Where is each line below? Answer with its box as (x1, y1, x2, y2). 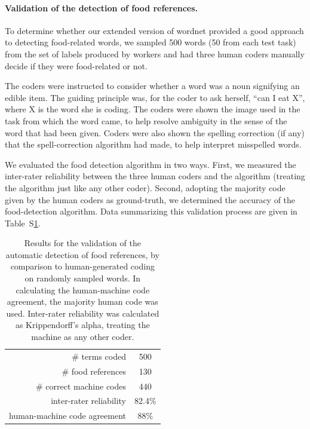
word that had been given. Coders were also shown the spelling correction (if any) (5, 126, 305, 139)
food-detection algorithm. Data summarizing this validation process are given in (5, 205, 297, 217)
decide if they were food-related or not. (5, 59, 148, 72)
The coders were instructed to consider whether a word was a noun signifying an (5, 79, 300, 92)
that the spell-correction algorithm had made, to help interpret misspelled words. (5, 138, 302, 151)
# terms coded (72, 350, 127, 362)
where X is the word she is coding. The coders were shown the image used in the (5, 103, 300, 115)
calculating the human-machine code (16, 283, 150, 296)
